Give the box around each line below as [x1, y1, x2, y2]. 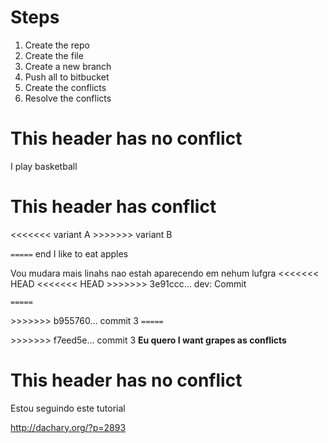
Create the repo [24, 39, 90, 51]
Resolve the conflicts [24, 92, 112, 104]
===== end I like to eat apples [10, 247, 129, 260]
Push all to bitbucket [24, 71, 110, 83]
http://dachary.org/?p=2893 [10, 421, 127, 433]
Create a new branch [24, 60, 112, 72]
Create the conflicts [24, 81, 107, 93]
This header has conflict [10, 196, 217, 218]
